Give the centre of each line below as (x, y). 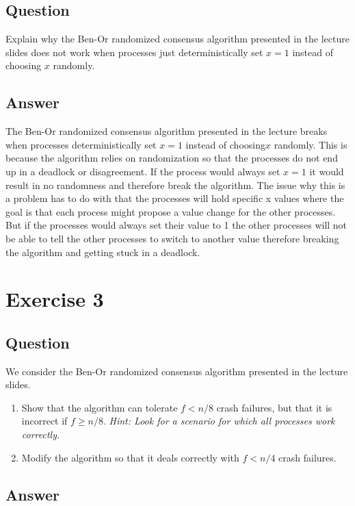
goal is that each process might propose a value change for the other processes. (171, 211)
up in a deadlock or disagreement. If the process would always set (143, 171)
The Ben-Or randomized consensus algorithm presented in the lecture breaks (167, 131)
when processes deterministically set (81, 144)
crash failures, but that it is (274, 407)
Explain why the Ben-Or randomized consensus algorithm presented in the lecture (177, 39)
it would (327, 171)
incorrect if (44, 421)
